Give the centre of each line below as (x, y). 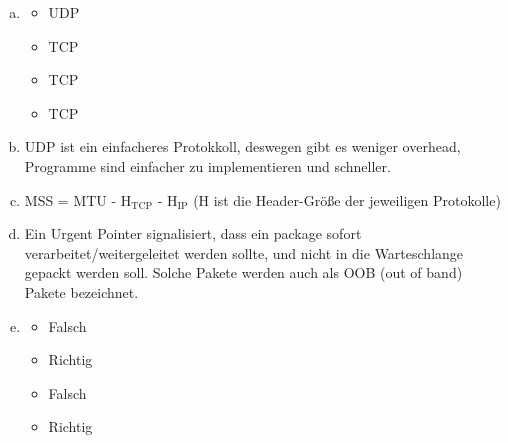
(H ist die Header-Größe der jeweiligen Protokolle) (347, 199)
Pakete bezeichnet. (81, 291)
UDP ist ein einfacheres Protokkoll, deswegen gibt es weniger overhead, (242, 146)
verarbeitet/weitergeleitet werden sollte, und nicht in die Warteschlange (244, 252)
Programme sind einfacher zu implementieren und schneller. (207, 165)
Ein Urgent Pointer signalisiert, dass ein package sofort (193, 233)
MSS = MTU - (70, 199)
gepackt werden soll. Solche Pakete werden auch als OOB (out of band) (243, 272)
